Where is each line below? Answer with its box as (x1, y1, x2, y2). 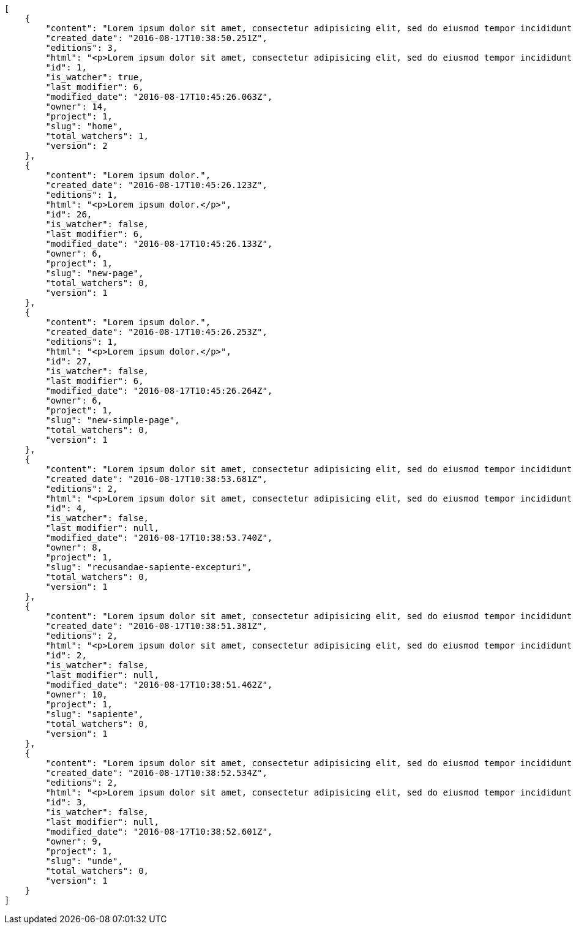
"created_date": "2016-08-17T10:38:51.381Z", (45, 621, 267, 631)
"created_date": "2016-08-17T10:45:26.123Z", (45, 180, 267, 190)
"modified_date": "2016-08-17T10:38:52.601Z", (45, 827, 273, 837)
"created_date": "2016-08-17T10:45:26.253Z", (45, 327, 267, 337)
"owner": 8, (45, 543, 103, 552)
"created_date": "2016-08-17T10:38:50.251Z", (45, 33, 267, 43)
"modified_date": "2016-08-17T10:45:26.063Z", (45, 92, 273, 102)
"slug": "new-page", (45, 268, 144, 278)
